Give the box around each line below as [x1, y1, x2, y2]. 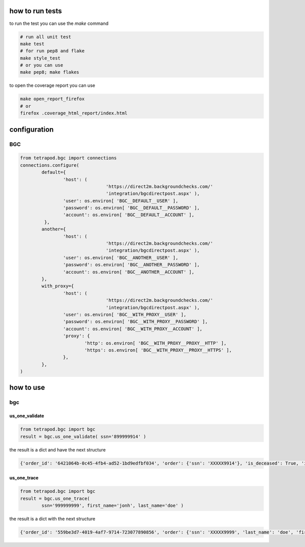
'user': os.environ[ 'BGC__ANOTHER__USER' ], [63, 255, 178, 260]
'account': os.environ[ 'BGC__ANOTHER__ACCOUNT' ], [63, 269, 195, 275]
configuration [9, 125, 54, 134]
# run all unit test [20, 34, 71, 40]
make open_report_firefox [20, 96, 85, 102]
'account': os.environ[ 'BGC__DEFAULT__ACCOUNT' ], [63, 212, 195, 218]
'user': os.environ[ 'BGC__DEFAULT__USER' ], [63, 198, 178, 203]
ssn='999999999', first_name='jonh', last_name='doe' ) [41, 502, 184, 508]
